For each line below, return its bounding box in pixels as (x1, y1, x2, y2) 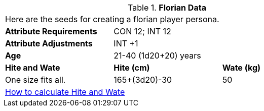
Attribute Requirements (5, 26, 97, 36)
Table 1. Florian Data (128, 3, 206, 13)
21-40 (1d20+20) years (114, 50, 201, 61)
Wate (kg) (222, 63, 261, 73)
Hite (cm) (114, 63, 150, 73)
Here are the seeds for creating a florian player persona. (5, 14, 219, 24)
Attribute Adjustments (5, 38, 93, 48)
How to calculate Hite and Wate (5, 87, 125, 97)
